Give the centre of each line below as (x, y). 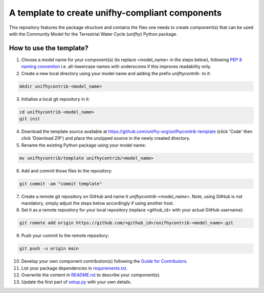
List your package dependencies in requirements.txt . (75, 268)
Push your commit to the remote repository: (65, 236)
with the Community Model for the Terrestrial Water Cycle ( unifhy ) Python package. (93, 34)
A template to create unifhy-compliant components (115, 13)
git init (30, 119)
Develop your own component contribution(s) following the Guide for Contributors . (104, 261)
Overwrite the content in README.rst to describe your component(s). (91, 275)
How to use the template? (49, 48)
